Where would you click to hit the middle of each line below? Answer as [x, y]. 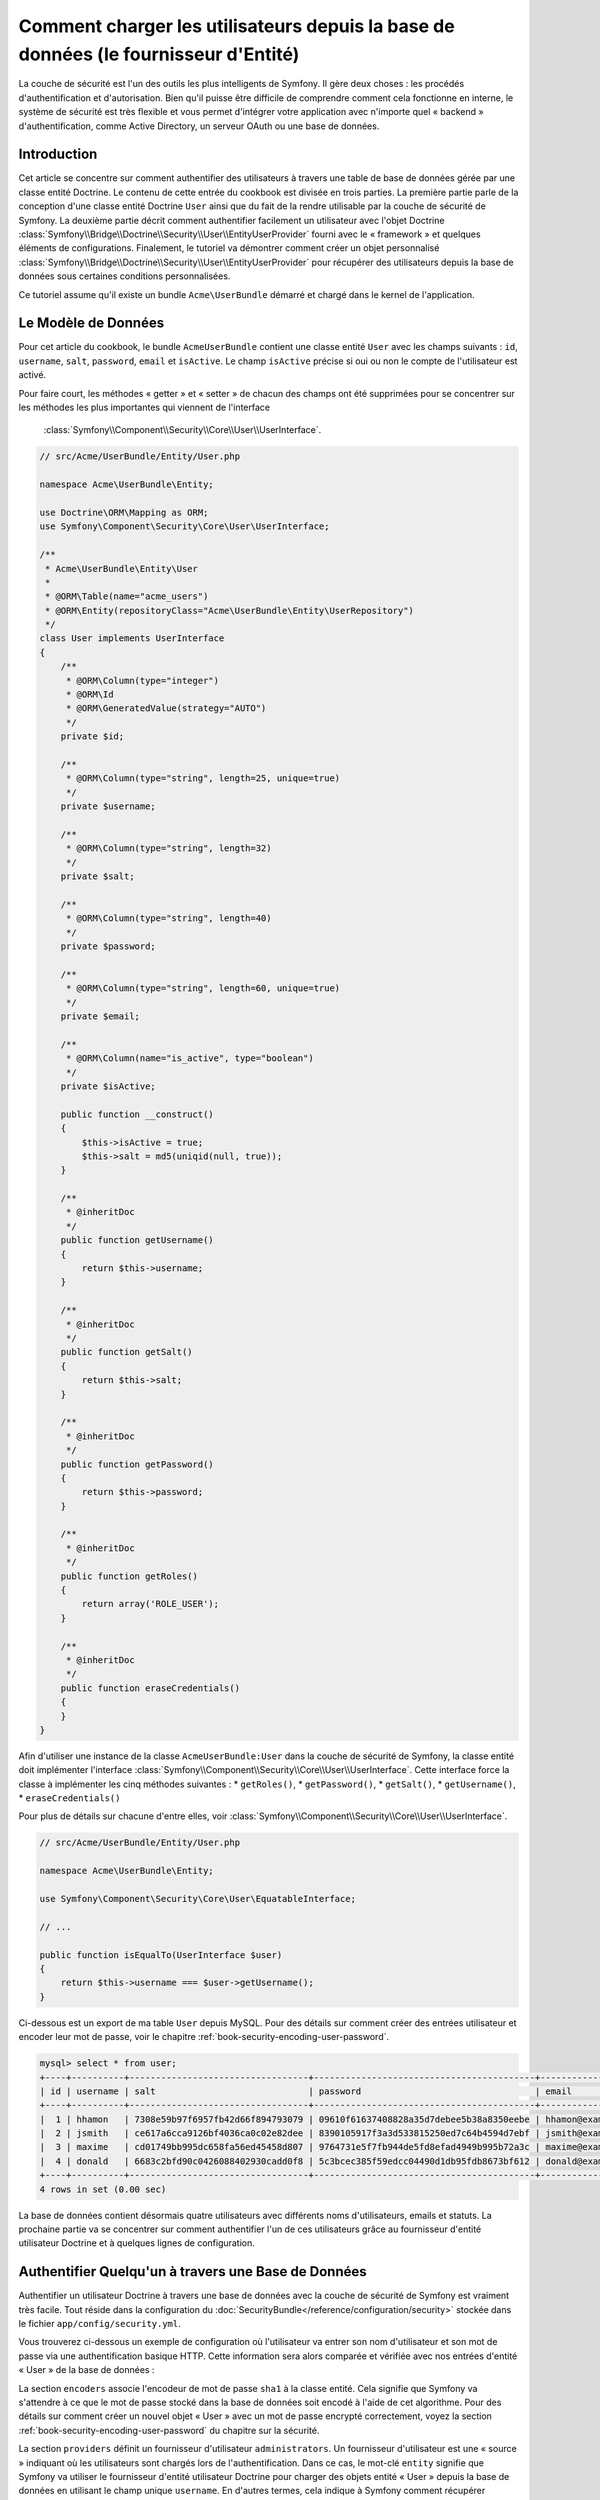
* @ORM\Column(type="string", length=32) [168, 848]
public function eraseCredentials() [150, 1688]
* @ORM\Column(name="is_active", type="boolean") [189, 1058]
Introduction [58, 154]
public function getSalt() [127, 1352]
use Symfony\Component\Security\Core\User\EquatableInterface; [198, 1899]
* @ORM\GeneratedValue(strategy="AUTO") [166, 708]
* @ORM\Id [89, 694]
